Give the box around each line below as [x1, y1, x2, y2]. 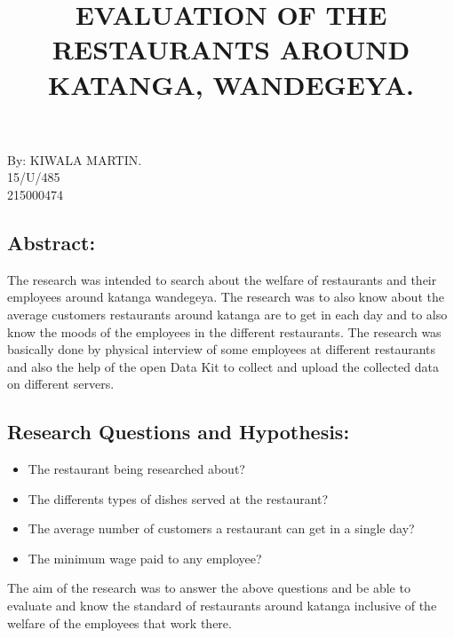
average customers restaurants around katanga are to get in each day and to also [7, 304, 448, 323]
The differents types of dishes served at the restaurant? [28, 489, 329, 508]
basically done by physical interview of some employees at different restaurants [7, 340, 436, 358]
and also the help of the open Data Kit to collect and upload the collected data [7, 357, 439, 375]
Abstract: [7, 228, 96, 256]
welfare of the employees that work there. [7, 613, 232, 632]
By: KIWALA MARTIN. [7, 150, 142, 169]
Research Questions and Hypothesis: [7, 418, 350, 445]
